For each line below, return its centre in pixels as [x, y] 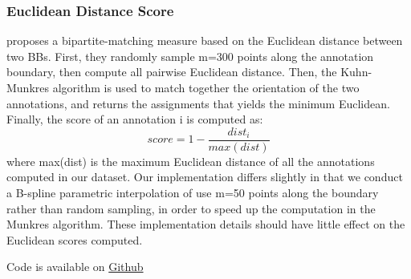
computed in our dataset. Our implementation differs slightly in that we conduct [205, 177]
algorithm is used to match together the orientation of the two [206, 87]
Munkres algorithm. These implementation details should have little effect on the [206, 224]
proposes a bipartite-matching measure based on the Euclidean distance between [205, 40]
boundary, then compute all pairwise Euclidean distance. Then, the [172, 72]
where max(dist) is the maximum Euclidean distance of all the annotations [191, 161]
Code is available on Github [75, 267]
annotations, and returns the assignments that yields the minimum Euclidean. [198, 103]
